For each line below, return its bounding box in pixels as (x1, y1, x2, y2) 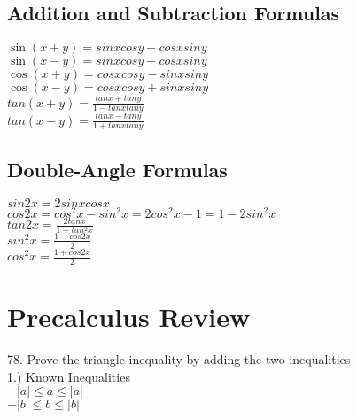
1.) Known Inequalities (7, 367, 130, 385)
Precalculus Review (7, 299, 251, 335)
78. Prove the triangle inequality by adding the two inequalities (7, 350, 351, 369)
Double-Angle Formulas (7, 155, 228, 182)
